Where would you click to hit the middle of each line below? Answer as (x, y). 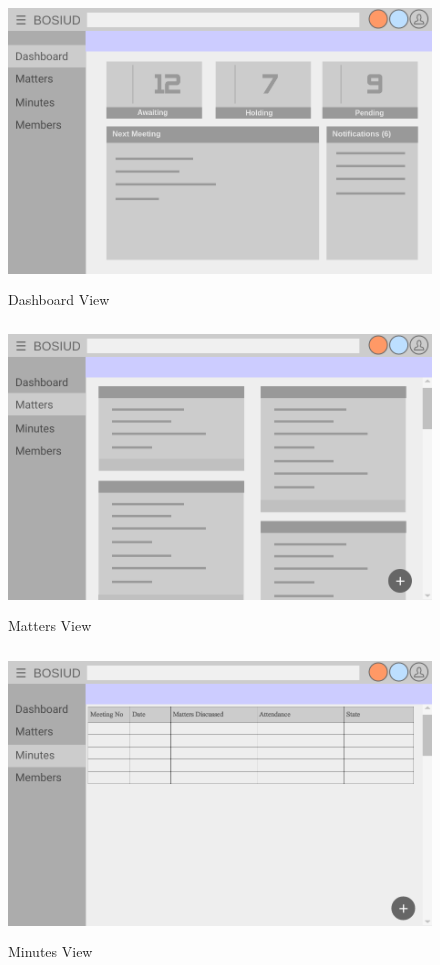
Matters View (50, 624)
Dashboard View (59, 298)
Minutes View (50, 950)
